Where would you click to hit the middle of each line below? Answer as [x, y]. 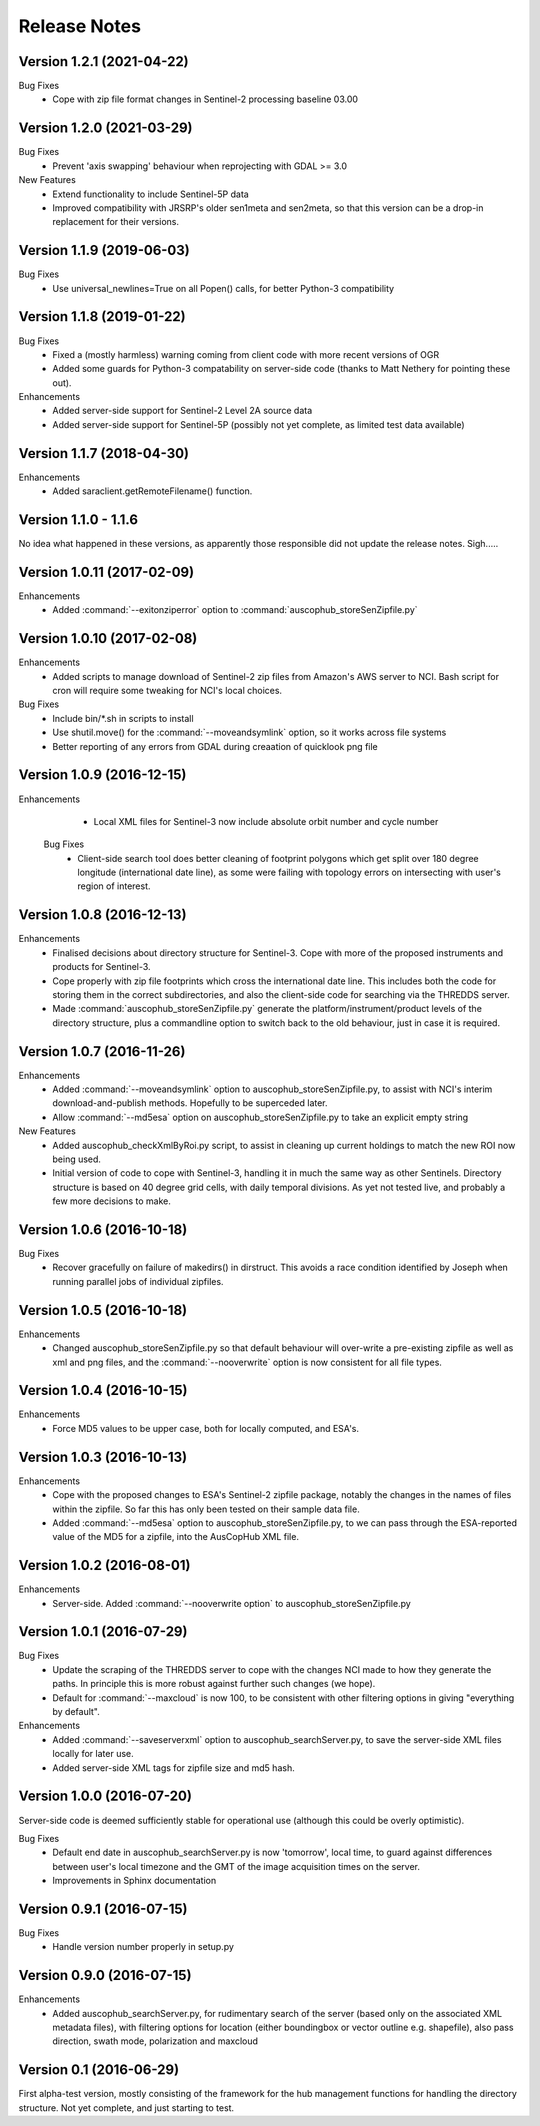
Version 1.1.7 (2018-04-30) [104, 453]
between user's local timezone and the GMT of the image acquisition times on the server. [236, 1866]
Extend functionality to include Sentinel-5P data [150, 194]
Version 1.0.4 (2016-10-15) [103, 1390]
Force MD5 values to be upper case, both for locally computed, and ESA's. [206, 1428]
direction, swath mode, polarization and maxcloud [155, 2041]
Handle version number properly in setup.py [143, 1947]
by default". [76, 1712]
